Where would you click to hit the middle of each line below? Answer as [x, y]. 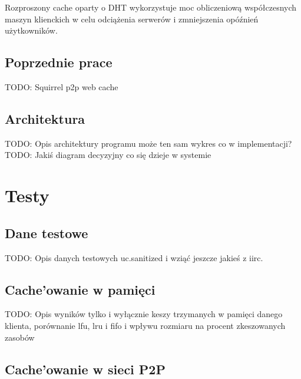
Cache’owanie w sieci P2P [85, 369]
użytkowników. [31, 30]
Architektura [45, 118]
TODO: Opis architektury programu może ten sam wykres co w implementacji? [148, 143]
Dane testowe [47, 233]
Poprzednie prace [59, 62]
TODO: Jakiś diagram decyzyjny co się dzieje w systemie [108, 155]
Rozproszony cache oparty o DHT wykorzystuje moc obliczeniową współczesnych [151, 7]
